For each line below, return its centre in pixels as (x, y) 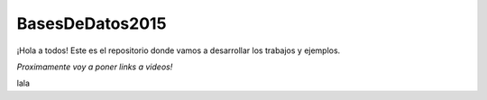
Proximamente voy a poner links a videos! (95, 67)
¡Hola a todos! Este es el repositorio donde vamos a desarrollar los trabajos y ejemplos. (179, 50)
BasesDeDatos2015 (92, 23)
